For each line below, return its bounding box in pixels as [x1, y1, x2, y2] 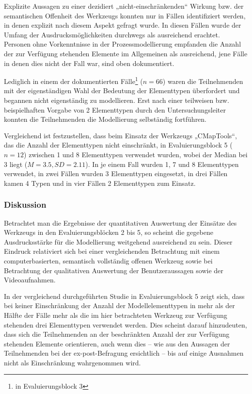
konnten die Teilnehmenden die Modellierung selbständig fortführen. [4, 114, 207, 124]
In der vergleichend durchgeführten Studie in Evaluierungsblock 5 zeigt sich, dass [4, 291, 245, 301]
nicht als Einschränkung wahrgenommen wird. [4, 357, 141, 367]
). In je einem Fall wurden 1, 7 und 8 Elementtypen [85, 159, 239, 169]
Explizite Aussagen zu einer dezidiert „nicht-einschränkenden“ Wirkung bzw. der [4, 1, 244, 11]
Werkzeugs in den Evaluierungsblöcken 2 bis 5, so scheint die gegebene [4, 227, 213, 237]
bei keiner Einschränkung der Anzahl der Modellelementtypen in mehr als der [4, 300, 235, 311]
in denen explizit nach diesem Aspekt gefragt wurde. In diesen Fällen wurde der [4, 20, 241, 30]
